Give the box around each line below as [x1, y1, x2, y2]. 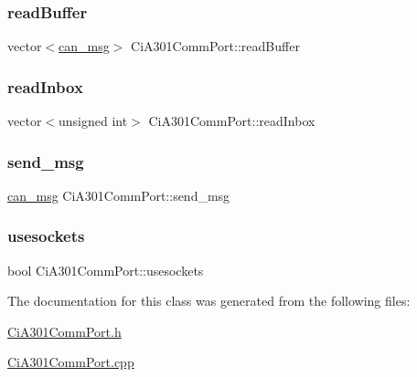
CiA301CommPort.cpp [7, 352, 134, 372]
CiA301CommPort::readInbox [148, 111, 315, 131]
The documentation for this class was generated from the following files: [7, 291, 411, 310]
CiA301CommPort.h [7, 321, 122, 340]
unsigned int [59, 111, 128, 131]
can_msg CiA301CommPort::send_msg [7, 185, 230, 204]
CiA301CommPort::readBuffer [131, 37, 300, 56]
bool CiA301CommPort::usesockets [7, 260, 204, 279]
